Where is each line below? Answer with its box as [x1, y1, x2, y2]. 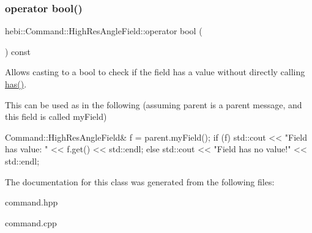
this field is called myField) [5, 110, 107, 123]
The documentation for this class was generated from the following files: [5, 175, 275, 188]
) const [5, 45, 31, 57]
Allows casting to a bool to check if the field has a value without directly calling [5, 65, 305, 78]
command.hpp [5, 196, 58, 209]
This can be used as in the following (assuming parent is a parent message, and [5, 98, 302, 111]
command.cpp [5, 216, 57, 229]
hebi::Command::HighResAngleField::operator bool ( [5, 24, 202, 37]
